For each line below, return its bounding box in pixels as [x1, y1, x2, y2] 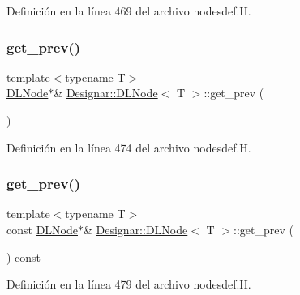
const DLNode [6, 221, 78, 237]
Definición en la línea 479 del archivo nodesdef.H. [6, 276, 251, 293]
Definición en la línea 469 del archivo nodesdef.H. [6, 2, 251, 19]
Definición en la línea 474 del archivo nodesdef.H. [6, 139, 251, 156]
